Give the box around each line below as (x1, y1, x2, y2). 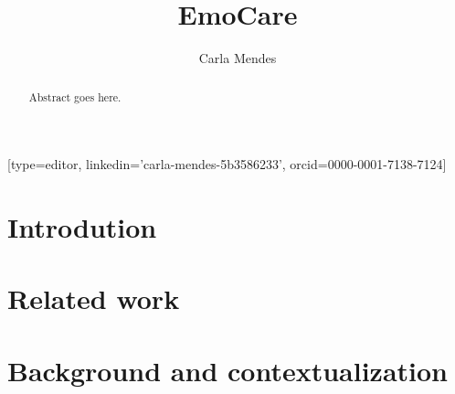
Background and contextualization (7, 351, 448, 389)
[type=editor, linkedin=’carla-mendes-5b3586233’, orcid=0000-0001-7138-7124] (7, 154, 447, 174)
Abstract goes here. (28, 89, 122, 104)
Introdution (7, 208, 157, 245)
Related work (7, 280, 180, 317)
